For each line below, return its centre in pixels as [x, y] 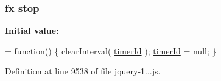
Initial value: [32, 31]
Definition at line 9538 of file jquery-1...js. [83, 71]
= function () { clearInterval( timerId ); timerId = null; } [111, 50]
